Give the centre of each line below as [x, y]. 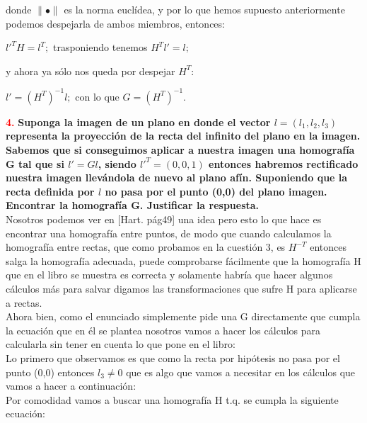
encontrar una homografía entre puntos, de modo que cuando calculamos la [169, 233]
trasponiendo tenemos [100, 47]
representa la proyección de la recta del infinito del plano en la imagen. [183, 136]
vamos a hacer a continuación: [71, 386]
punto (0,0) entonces [50, 372]
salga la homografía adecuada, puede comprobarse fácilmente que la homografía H [183, 260]
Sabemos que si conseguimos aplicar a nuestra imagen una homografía [180, 150]
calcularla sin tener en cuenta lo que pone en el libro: [121, 344]
